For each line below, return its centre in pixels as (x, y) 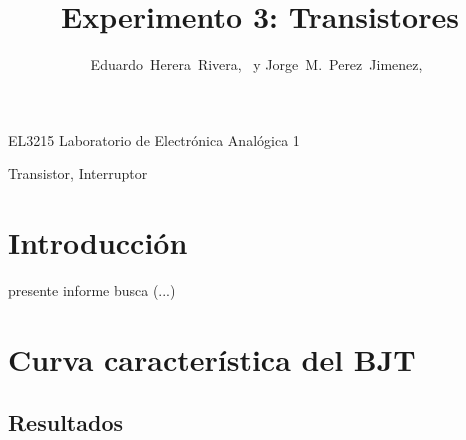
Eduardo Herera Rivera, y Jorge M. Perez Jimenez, (256, 64)
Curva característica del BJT (212, 358)
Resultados (65, 422)
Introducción (98, 242)
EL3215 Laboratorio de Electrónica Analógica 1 (154, 139)
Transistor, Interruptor (78, 173)
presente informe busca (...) (92, 290)
